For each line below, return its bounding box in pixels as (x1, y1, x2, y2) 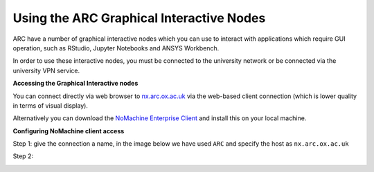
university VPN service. (12, 66, 80, 75)
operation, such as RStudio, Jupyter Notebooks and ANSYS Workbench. (12, 44, 220, 52)
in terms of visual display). (12, 101, 88, 110)
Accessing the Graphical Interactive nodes (12, 79, 139, 88)
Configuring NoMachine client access (12, 126, 125, 135)
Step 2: (12, 152, 34, 160)
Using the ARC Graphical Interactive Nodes (12, 10, 266, 26)
